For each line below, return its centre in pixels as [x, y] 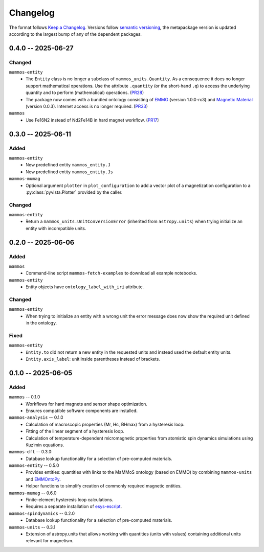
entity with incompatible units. [56, 228]
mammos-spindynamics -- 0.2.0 [42, 513]
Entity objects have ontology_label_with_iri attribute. [85, 287]
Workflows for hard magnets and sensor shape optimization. [87, 404]
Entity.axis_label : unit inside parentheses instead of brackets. [93, 359]
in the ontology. [41, 323]
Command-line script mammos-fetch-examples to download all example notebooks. [111, 273]
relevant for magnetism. [50, 541]
